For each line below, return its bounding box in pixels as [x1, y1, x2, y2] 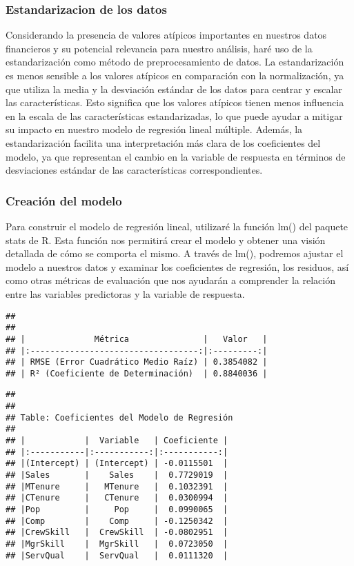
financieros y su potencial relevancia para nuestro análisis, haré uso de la [6, 41, 313, 55]
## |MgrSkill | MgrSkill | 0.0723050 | [6, 539, 228, 549]
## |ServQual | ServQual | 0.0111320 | [6, 550, 228, 560]
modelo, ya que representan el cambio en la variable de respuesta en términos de [6, 149, 346, 163]
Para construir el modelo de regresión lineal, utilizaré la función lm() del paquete [6, 219, 348, 233]
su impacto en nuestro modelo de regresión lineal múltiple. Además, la [6, 122, 303, 137]
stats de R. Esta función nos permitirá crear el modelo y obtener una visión [6, 232, 326, 247]
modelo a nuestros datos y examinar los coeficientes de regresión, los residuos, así [6, 259, 349, 274]
